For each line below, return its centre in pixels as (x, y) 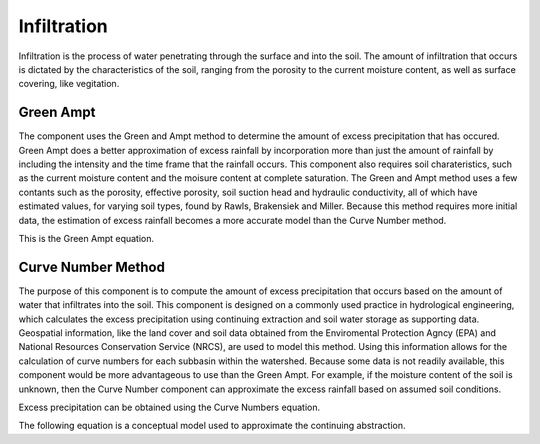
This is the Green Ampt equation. (86, 238)
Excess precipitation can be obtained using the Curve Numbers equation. (169, 407)
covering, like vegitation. (69, 84)
